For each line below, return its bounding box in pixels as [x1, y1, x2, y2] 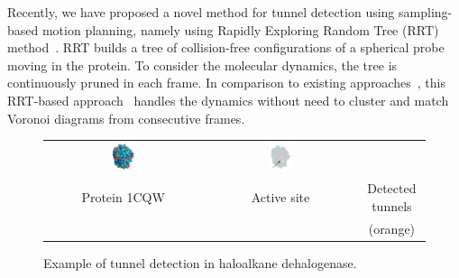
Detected [367, 179, 417, 198]
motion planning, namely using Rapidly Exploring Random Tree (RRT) [41, 20, 439, 39]
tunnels [372, 196, 412, 215]
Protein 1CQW [81, 187, 165, 206]
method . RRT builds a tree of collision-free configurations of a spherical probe [7, 38, 445, 57]
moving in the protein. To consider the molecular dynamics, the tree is [7, 55, 398, 74]
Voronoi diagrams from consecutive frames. [7, 108, 245, 127]
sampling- [399, 3, 453, 21]
